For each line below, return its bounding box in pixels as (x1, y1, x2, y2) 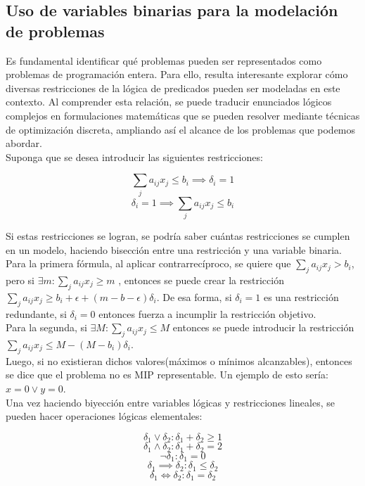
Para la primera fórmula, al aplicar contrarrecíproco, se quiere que (6, 256, 291, 271)
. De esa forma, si (156, 289, 232, 304)
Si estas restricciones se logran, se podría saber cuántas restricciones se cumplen (6, 229, 350, 243)
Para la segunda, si (6, 320, 87, 335)
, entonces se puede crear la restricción (118, 272, 284, 287)
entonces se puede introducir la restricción (172, 320, 354, 335)
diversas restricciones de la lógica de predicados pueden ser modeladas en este (6, 80, 340, 95)
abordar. (6, 136, 42, 151)
